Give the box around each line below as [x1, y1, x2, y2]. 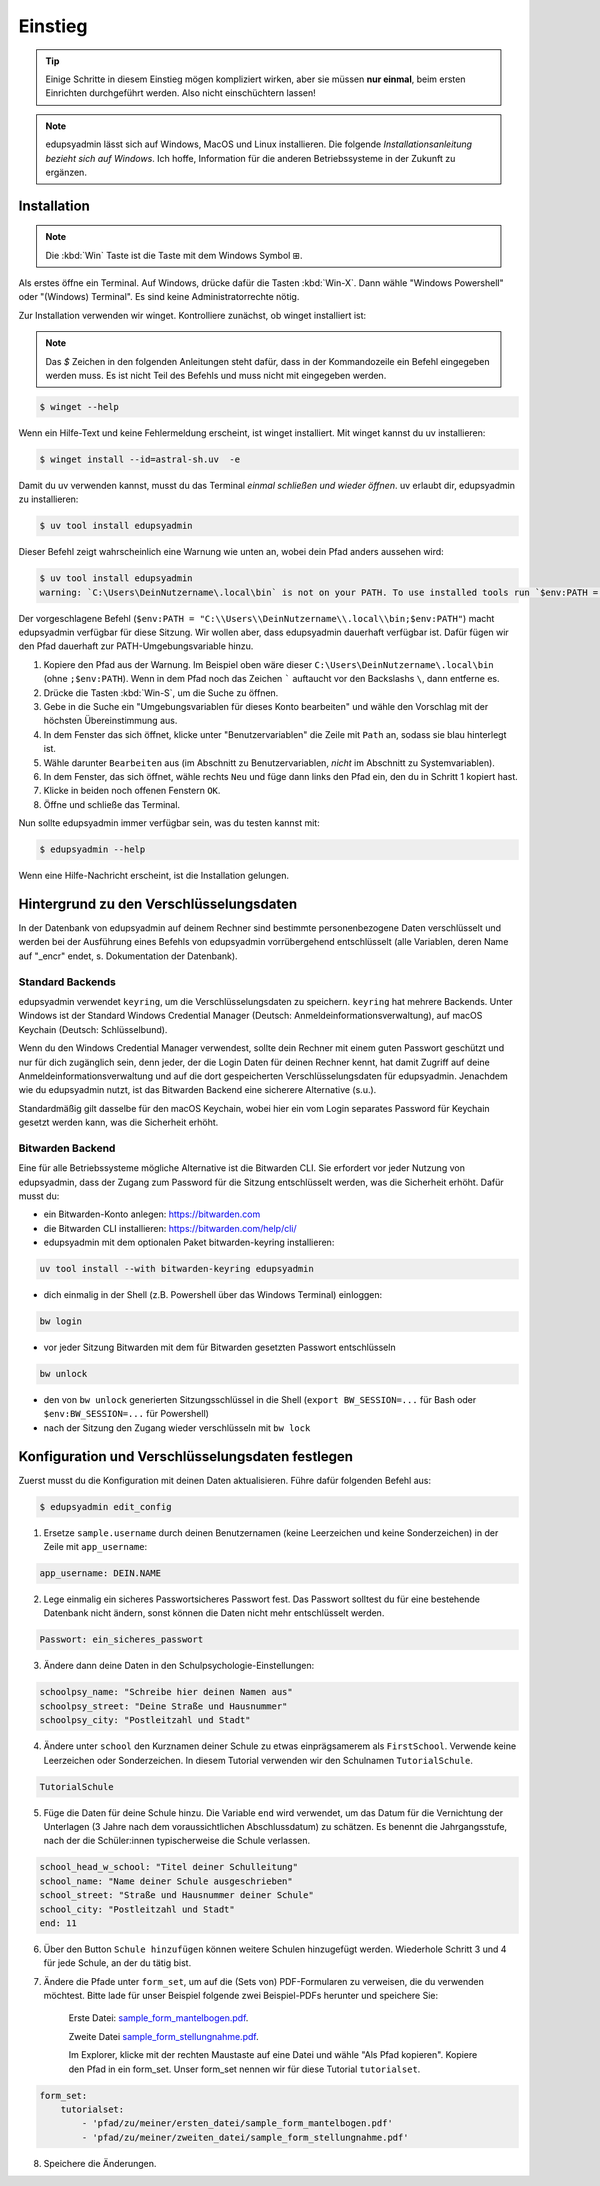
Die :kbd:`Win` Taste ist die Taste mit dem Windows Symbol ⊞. [45, 249, 304, 261]
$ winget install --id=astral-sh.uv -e [39, 453, 240, 465]
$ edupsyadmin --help [39, 844, 146, 855]
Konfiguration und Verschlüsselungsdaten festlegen [18, 1448, 354, 1465]
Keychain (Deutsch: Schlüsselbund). [18, 1023, 168, 1035]
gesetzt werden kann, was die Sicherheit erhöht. [18, 1116, 219, 1129]
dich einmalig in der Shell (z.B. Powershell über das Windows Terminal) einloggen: [43, 1289, 383, 1301]
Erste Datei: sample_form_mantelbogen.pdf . [68, 2012, 249, 2024]
